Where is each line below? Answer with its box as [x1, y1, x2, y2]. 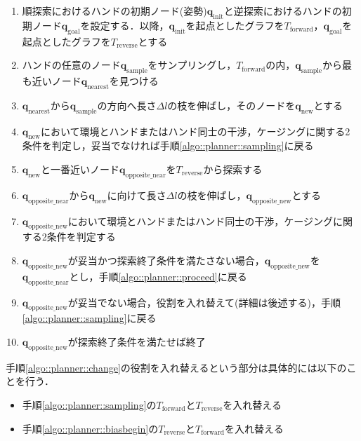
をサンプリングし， [147, 57, 237, 72]
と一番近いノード [40, 161, 119, 176]
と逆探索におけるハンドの [223, 4, 342, 18]
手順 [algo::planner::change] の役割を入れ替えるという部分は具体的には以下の [6, 360, 347, 374]
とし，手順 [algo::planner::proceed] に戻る [69, 269, 247, 283]
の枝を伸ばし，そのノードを [167, 97, 296, 112]
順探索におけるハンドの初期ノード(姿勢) [22, 4, 207, 18]
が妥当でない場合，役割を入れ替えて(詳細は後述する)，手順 [67, 294, 341, 309]
